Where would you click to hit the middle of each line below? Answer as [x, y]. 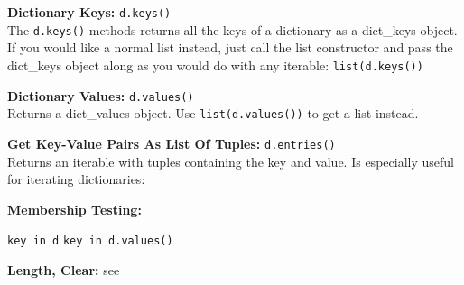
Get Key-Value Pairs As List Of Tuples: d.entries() [172, 143]
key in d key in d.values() [90, 241]
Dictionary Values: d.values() [101, 95]
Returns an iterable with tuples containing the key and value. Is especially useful [231, 161]
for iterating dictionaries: [76, 179]
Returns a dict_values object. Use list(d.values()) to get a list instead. [213, 113]
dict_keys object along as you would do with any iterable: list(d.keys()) [215, 64]
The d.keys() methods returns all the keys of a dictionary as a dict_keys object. [232, 29]
